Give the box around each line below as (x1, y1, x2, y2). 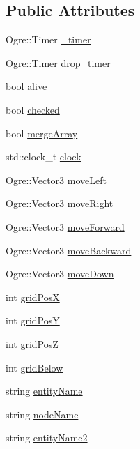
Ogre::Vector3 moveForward (6, 219, 125, 234)
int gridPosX (6, 289, 60, 304)
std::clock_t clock (6, 149, 81, 164)
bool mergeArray (6, 125, 78, 140)
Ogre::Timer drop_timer (6, 55, 111, 70)
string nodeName (6, 406, 79, 421)
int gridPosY (6, 313, 60, 328)
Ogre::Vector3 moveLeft (6, 172, 107, 187)
